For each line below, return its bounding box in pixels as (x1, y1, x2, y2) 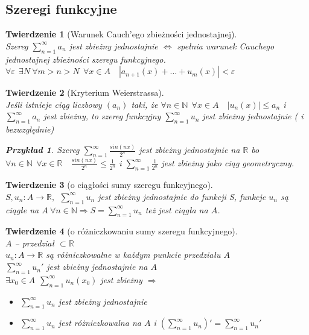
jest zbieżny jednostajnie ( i (202, 110, 304, 122)
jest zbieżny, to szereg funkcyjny (43, 110, 161, 122)
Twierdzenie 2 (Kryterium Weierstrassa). (5, 86, 164, 99)
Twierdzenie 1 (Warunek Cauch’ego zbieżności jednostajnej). (5, 28, 237, 40)
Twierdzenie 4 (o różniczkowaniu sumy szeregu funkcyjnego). (5, 225, 238, 237)
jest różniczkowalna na (58, 316, 141, 329)
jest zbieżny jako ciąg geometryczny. (161, 157, 295, 169)
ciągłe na (5, 203, 39, 216)
